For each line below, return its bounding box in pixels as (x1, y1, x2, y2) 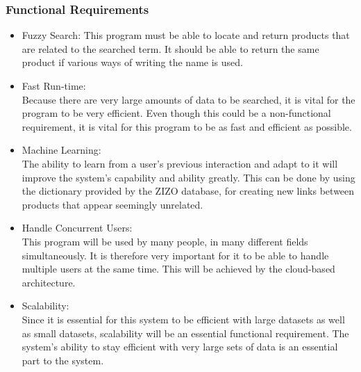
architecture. (22, 275, 76, 289)
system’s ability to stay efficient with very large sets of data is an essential (22, 339, 338, 354)
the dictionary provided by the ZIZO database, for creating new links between (22, 184, 355, 198)
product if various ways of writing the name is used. (22, 55, 243, 70)
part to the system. (22, 353, 104, 367)
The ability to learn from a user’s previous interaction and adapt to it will (22, 156, 338, 170)
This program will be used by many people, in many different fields (22, 234, 308, 248)
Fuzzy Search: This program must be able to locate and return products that (22, 28, 350, 42)
